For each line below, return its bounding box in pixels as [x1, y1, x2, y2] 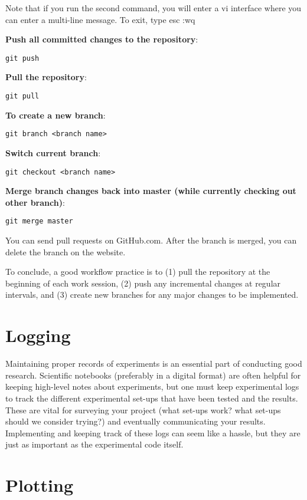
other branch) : [5, 196, 65, 208]
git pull [5, 92, 40, 101]
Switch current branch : [5, 146, 101, 159]
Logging [5, 323, 71, 347]
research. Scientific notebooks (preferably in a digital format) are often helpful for [5, 369, 301, 381]
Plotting [5, 473, 73, 497]
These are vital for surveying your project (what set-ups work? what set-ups [5, 403, 281, 416]
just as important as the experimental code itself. [5, 438, 184, 450]
